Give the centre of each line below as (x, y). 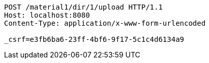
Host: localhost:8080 (47, 15)
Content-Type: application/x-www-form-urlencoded (105, 23)
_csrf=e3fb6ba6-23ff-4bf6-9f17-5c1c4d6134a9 (94, 39)
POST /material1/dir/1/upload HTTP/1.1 (83, 7)
